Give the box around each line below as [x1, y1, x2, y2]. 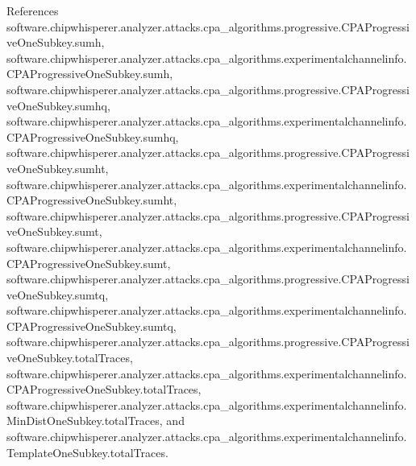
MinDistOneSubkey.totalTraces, [6, 412, 163, 429]
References [6, 2, 59, 19]
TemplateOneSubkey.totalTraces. [6, 443, 168, 460]
